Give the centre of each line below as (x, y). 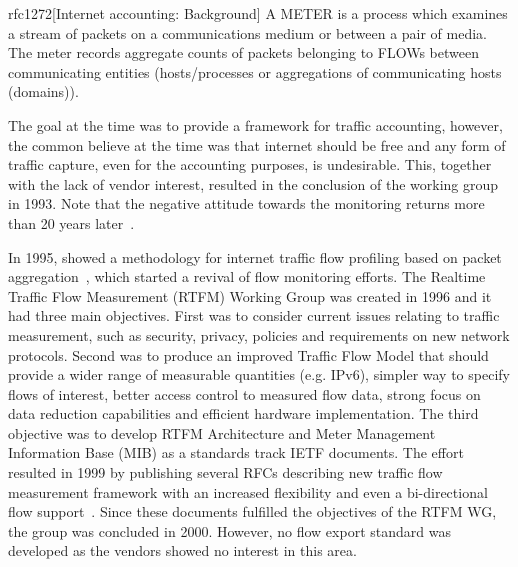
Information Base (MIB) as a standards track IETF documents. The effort (236, 452)
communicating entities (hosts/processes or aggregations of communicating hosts (255, 71)
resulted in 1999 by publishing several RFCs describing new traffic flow (225, 472)
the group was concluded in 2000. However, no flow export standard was (229, 530)
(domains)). (43, 91)
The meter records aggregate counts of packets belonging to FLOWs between (243, 52)
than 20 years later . (71, 222)
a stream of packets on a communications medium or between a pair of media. (248, 32)
